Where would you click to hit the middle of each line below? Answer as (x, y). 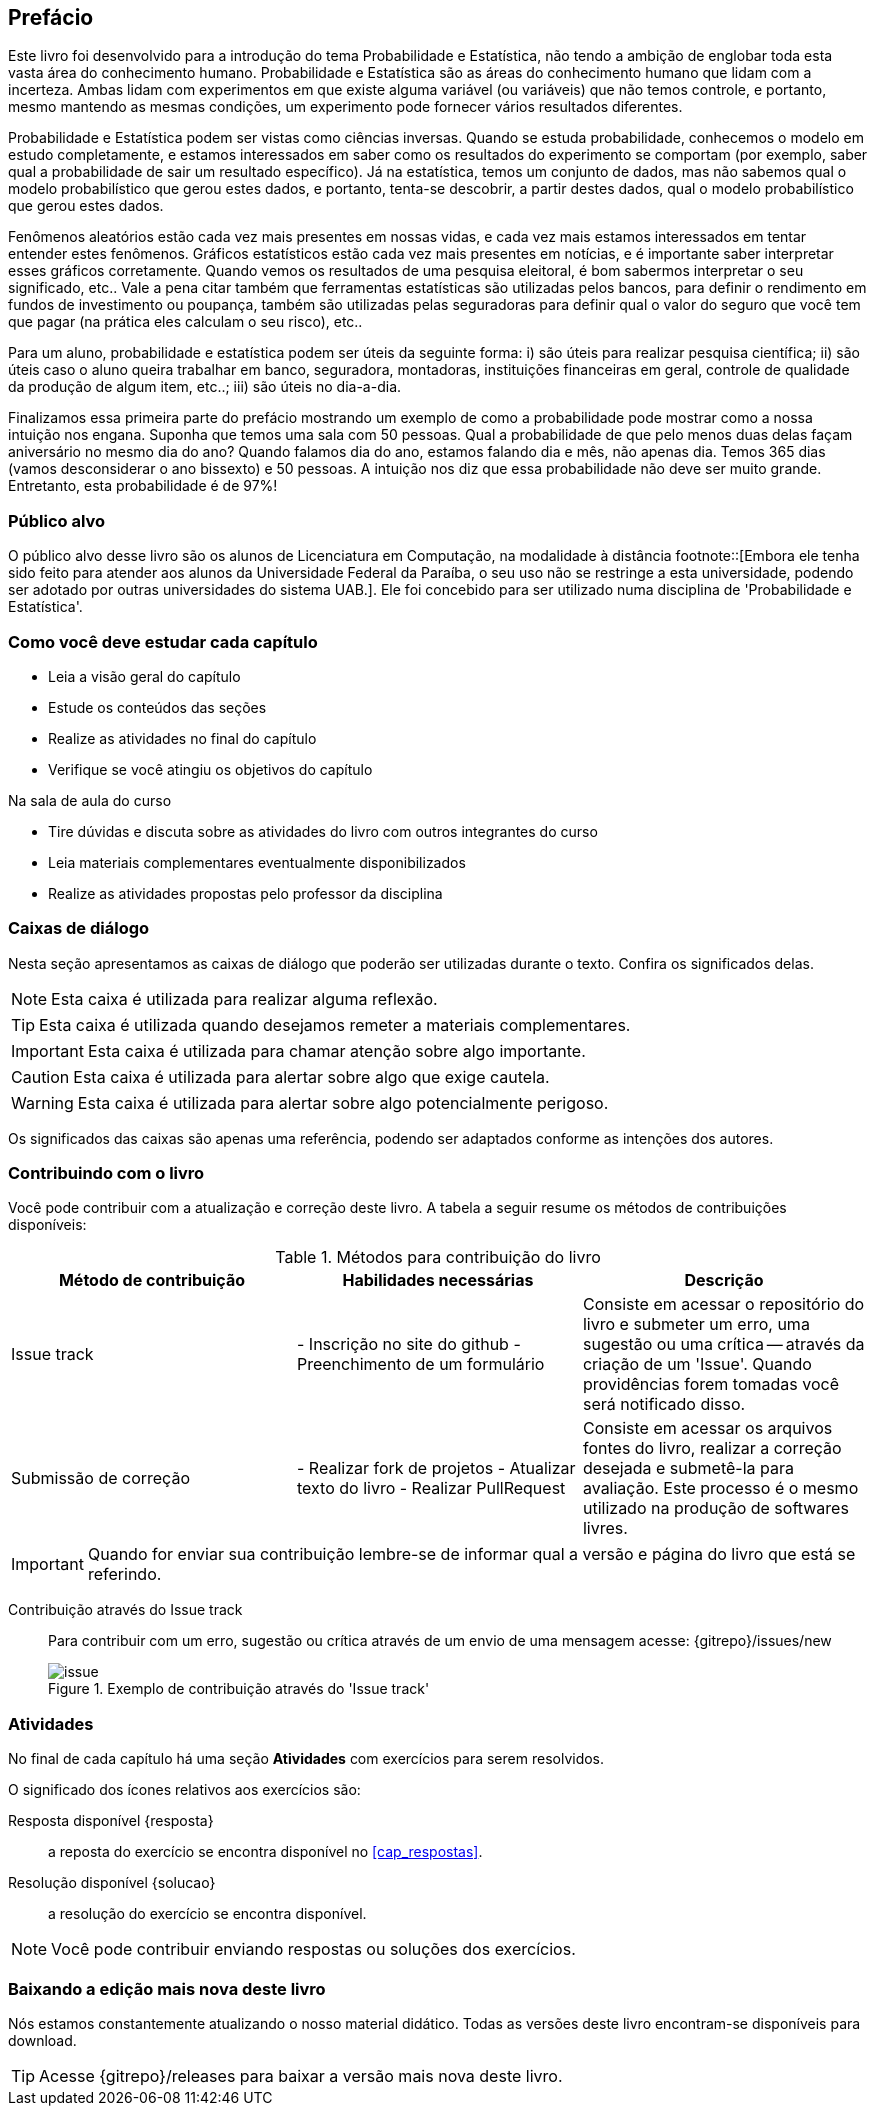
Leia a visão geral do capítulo (144, 676)
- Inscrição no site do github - (408, 1344)
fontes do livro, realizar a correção (712, 1448)
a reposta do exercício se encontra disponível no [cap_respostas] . (265, 1852)
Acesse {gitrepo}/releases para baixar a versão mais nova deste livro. (301, 2075)
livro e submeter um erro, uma (696, 1324)
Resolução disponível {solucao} (112, 1883)
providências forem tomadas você (710, 1384)
